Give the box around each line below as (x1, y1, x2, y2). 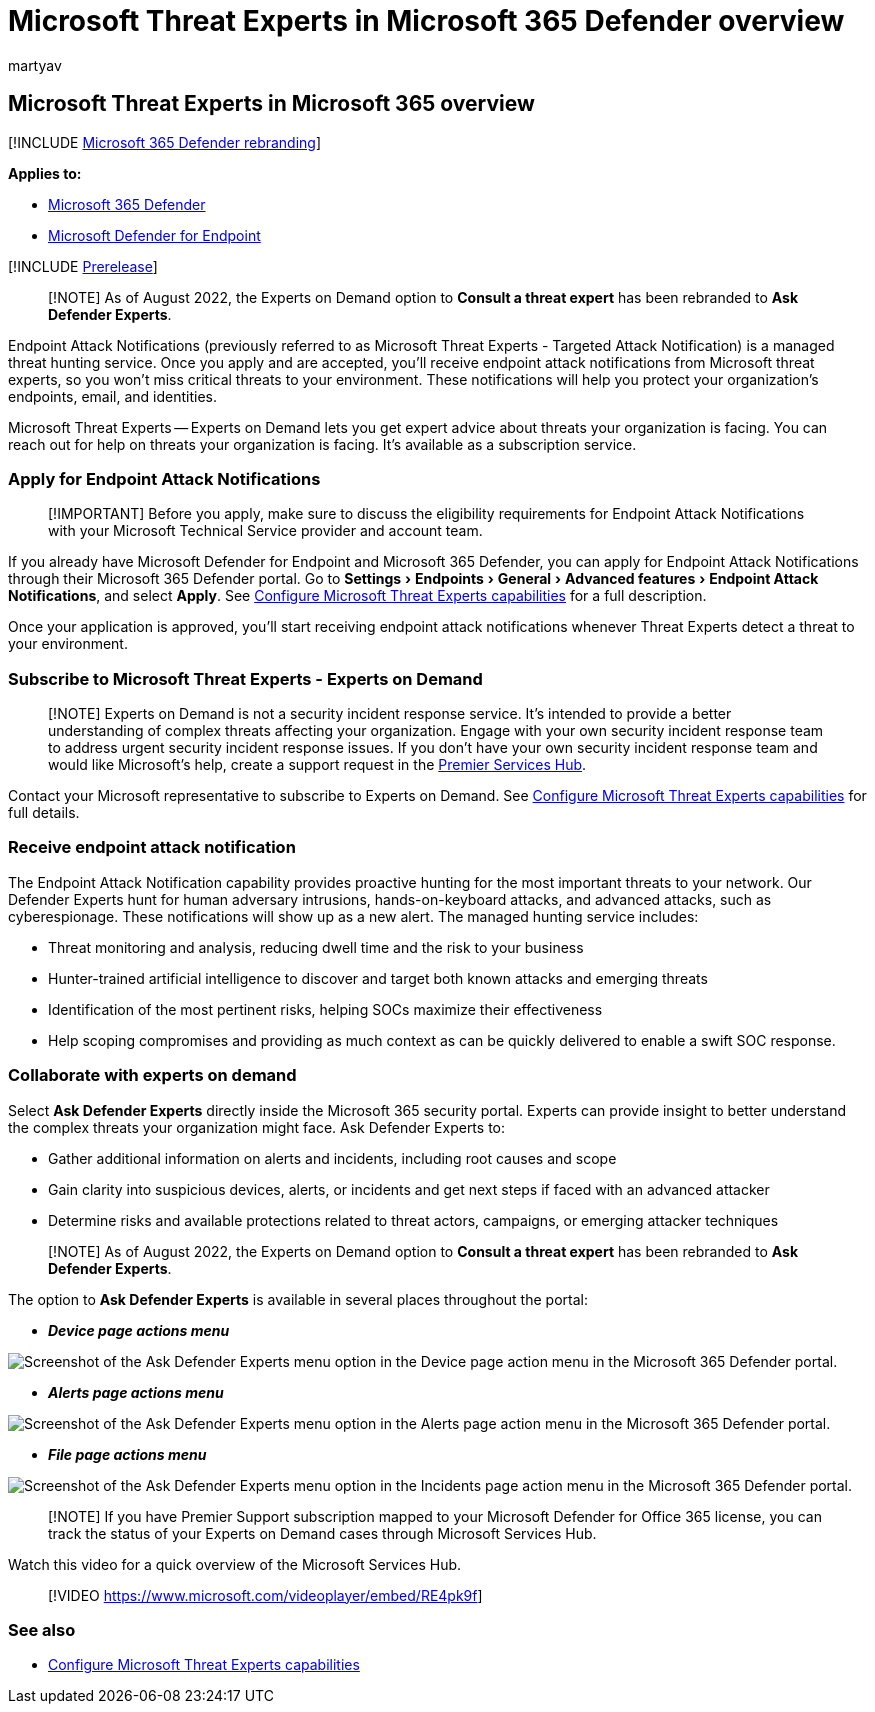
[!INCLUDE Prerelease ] (8, 257, 158, 275)
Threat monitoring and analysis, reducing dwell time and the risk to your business (48, 938, 584, 956)
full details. (8, 804, 80, 822)
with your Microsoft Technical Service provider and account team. (48, 522, 483, 540)
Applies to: (8, 164, 82, 182)
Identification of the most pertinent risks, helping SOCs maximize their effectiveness (48, 1000, 603, 1018)
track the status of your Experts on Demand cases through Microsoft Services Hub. (48, 1524, 597, 1542)
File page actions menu (48, 1445, 207, 1463)
